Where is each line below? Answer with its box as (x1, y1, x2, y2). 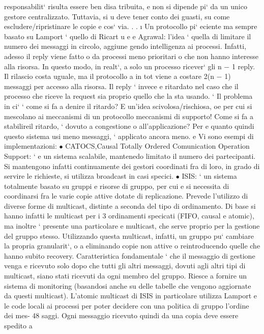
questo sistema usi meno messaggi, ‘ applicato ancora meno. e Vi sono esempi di (4, 130, 254, 141)
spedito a (4, 320, 33, 330)
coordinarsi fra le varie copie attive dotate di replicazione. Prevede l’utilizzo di (4, 190, 248, 201)
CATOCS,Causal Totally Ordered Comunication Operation (65, 141, 250, 151)
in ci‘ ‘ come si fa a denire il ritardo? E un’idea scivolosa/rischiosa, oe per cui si (4, 100, 252, 111)
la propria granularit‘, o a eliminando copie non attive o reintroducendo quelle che (4, 240, 260, 251)
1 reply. (231, 61, 255, 71)
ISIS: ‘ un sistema (182, 171, 237, 181)
